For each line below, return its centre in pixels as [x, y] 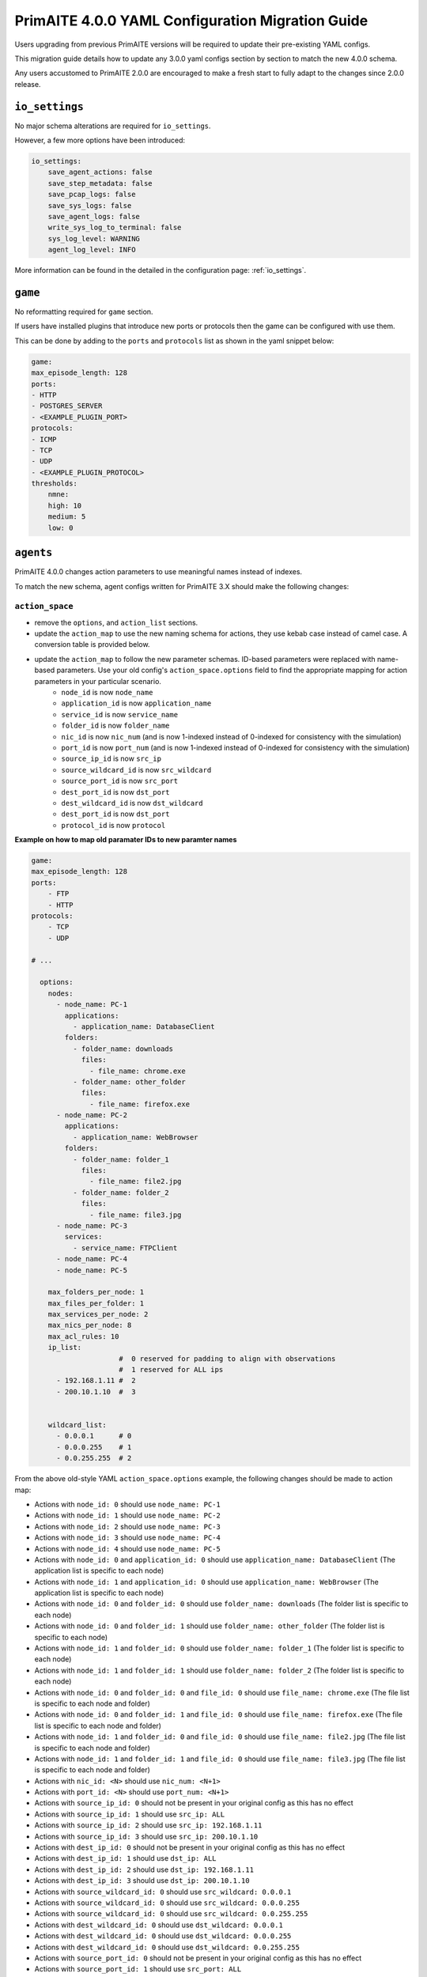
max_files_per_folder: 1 [96, 1303]
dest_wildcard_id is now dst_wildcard [132, 803]
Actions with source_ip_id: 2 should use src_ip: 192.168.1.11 [148, 1825]
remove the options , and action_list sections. [116, 622]
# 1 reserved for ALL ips [171, 1370]
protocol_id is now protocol [113, 825]
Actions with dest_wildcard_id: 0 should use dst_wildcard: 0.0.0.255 [163, 1936]
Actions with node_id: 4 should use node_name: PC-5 [127, 1548]
